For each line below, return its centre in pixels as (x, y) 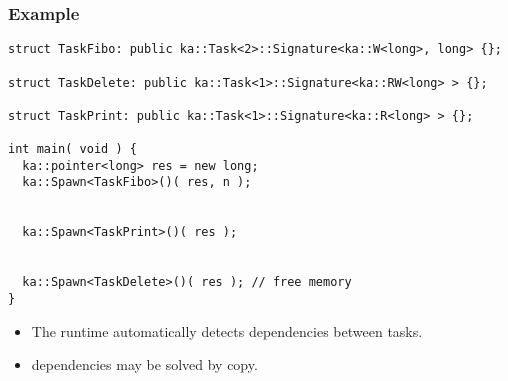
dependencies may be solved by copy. (144, 364)
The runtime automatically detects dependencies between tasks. (227, 330)
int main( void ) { (72, 149)
